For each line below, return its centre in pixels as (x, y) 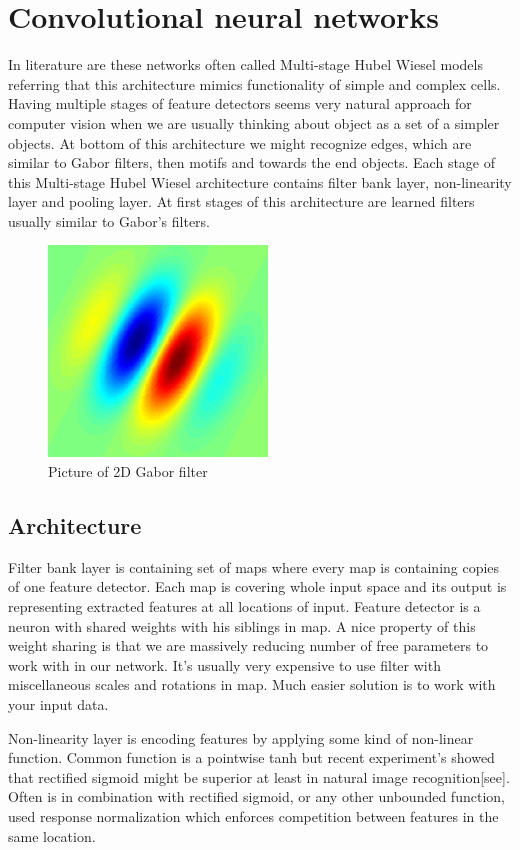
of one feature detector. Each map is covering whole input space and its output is (257, 586)
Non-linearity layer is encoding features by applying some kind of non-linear (241, 737)
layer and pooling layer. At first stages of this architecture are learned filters (241, 201)
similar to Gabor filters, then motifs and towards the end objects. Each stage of (252, 162)
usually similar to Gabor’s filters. (109, 220)
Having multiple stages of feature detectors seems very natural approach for (240, 103)
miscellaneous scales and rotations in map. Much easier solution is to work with (252, 684)
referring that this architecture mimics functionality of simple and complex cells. (254, 83)
